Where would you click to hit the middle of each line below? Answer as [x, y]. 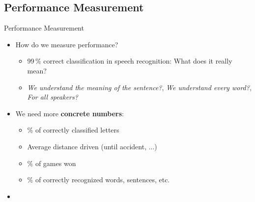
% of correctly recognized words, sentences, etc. [99, 180]
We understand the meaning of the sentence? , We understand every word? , [139, 87]
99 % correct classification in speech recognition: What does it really [130, 61]
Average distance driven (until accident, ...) [92, 146]
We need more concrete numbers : [70, 113]
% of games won [52, 163]
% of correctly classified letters [73, 130]
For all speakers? [53, 97]
